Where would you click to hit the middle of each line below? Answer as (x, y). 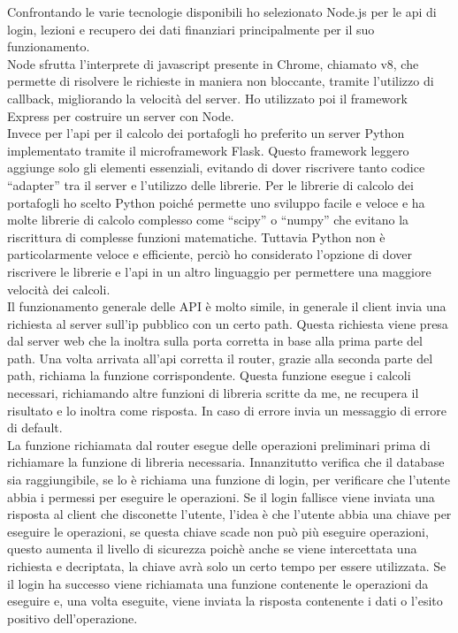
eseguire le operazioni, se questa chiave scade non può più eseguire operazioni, (218, 531)
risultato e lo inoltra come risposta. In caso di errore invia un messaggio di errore (227, 410)
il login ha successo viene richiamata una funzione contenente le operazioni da (218, 583)
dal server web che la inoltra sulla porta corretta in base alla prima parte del (215, 341)
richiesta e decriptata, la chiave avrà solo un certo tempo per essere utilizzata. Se (227, 566)
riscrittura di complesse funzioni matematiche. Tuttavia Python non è (196, 236)
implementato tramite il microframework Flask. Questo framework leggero (208, 150)
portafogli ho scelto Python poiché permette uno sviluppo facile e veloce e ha (216, 202)
